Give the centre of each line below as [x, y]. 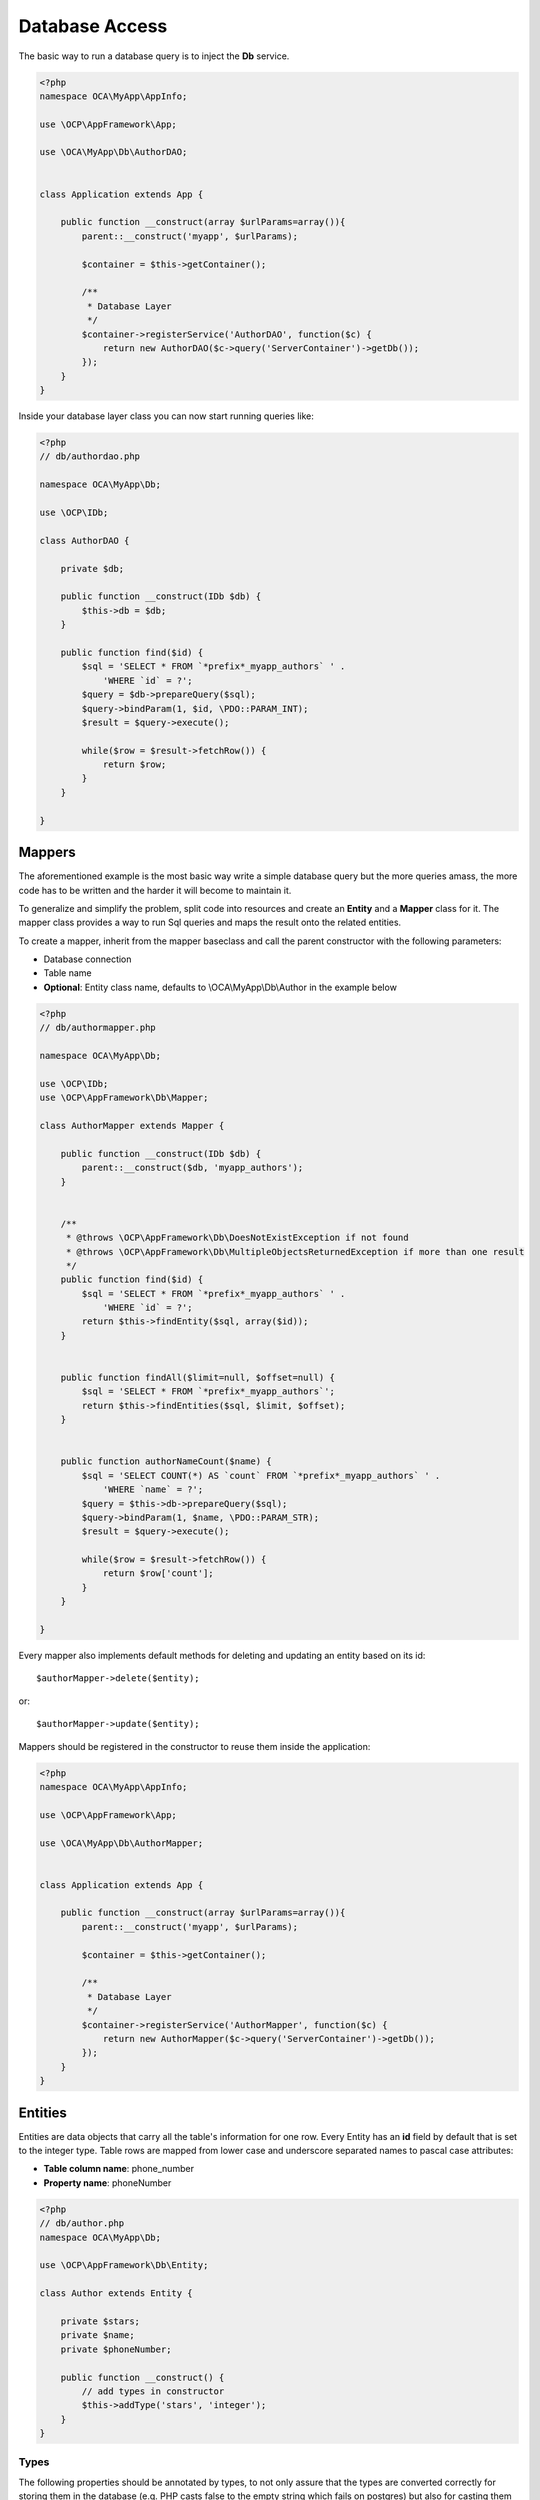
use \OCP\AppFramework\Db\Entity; [124, 2265]
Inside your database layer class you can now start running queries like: [166, 416]
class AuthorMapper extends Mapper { [132, 1125]
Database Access [93, 26]
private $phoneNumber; [116, 2349]
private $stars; [100, 2321]
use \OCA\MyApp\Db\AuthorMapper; [121, 1843]
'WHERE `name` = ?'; [153, 1489]
